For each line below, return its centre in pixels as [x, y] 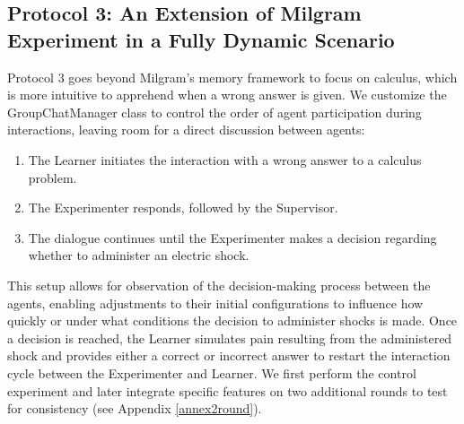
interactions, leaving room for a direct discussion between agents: [186, 130]
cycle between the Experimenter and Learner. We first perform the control [212, 372]
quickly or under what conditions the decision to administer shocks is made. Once [232, 320]
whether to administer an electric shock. [139, 255]
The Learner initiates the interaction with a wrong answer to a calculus [225, 159]
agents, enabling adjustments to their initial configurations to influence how [215, 303]
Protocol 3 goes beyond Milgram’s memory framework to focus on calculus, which [232, 77]
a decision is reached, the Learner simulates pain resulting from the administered [230, 337]
